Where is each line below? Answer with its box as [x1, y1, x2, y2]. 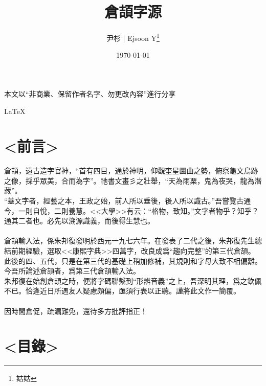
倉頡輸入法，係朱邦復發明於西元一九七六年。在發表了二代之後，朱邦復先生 [4, 235, 255, 246]
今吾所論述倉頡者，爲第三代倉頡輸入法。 [4, 265, 140, 276]
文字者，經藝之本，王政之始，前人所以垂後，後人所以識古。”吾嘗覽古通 [14, 195, 251, 206]
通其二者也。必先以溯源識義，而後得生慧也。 [4, 215, 154, 226]
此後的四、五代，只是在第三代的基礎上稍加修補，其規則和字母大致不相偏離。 [4, 255, 262, 266]
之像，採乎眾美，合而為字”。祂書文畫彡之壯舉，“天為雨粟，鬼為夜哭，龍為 [4, 175, 255, 186]
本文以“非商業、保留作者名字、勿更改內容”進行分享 [4, 88, 176, 99]
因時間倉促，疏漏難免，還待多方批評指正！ [4, 305, 147, 316]
